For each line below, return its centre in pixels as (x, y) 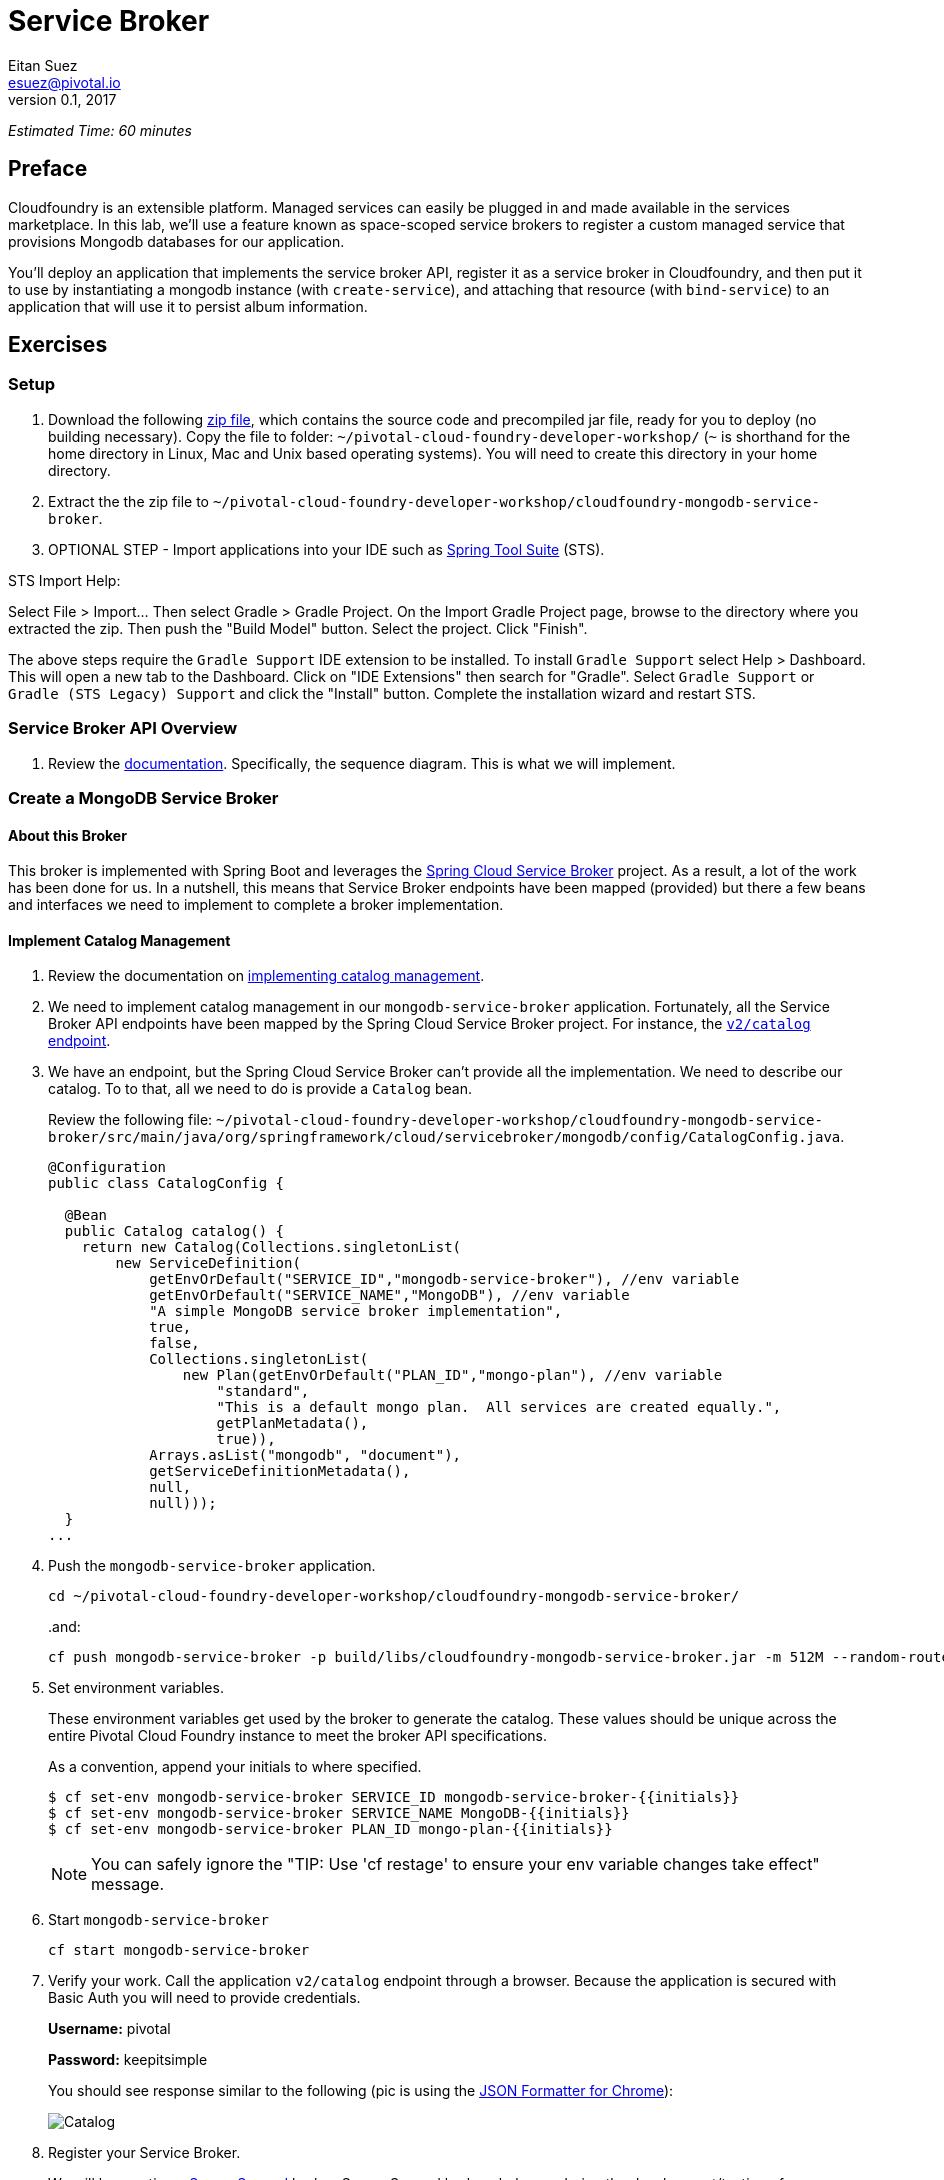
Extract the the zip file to (129, 501)
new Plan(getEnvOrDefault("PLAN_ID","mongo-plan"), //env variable (452, 1375)
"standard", (263, 1391)
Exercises (58, 345)
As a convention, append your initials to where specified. (235, 1767)
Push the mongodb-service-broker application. (212, 1566)
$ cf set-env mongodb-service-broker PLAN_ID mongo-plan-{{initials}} (330, 1829)
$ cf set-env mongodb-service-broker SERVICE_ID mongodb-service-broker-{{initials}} (394, 1797)
